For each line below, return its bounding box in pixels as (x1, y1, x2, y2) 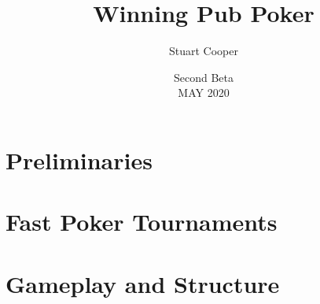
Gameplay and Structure (6, 267, 280, 299)
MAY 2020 (178, 84, 230, 101)
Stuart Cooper (169, 43, 238, 59)
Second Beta (173, 69, 234, 85)
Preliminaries (6, 143, 153, 176)
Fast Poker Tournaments (6, 206, 278, 238)
